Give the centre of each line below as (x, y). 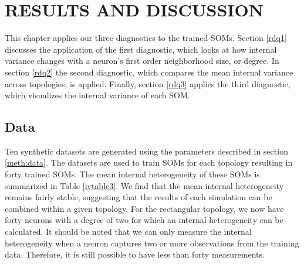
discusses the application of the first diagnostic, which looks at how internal (141, 49)
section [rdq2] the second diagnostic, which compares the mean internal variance (149, 72)
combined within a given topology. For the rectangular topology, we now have (144, 208)
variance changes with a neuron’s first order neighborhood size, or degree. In (142, 61)
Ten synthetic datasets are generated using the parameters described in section (146, 151)
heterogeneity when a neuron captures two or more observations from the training (152, 243)
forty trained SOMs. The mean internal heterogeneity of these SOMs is (132, 174)
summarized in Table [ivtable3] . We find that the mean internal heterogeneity (144, 185)
